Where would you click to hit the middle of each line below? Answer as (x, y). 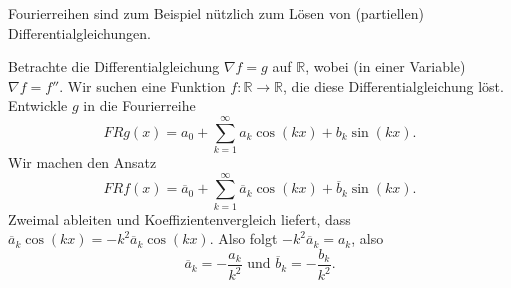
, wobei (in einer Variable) (385, 66)
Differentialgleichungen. (79, 32)
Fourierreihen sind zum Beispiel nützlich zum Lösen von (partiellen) (216, 13)
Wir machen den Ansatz (82, 162)
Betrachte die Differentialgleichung (114, 66)
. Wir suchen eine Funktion (142, 85)
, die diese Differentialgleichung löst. (393, 85)
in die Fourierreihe (139, 105)
